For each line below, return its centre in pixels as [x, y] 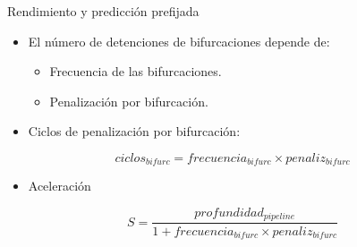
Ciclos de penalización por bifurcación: [134, 131]
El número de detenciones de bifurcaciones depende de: [179, 41]
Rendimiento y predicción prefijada [103, 11]
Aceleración [59, 186]
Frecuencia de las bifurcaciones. [136, 71]
